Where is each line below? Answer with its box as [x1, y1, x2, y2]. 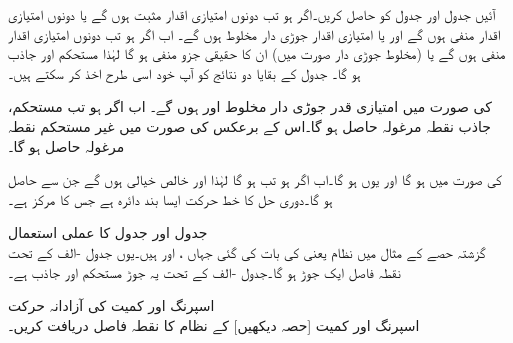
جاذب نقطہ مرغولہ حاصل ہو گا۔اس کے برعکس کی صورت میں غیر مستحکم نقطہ [8, 115, 491, 136]
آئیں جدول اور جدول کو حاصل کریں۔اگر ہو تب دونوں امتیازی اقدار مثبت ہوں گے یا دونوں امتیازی [8, 4, 496, 24]
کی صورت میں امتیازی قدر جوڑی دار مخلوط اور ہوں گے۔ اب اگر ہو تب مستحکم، [8, 96, 492, 117]
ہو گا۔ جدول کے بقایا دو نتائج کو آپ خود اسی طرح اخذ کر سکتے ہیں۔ [8, 62, 361, 83]
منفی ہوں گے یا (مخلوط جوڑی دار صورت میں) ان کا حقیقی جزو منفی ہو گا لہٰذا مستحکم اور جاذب [8, 43, 506, 64]
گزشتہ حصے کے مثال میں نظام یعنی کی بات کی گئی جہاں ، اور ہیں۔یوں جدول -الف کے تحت [8, 241, 486, 262]
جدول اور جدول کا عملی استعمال [8, 222, 208, 243]
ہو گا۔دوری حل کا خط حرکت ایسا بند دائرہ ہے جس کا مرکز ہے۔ [8, 188, 333, 209]
